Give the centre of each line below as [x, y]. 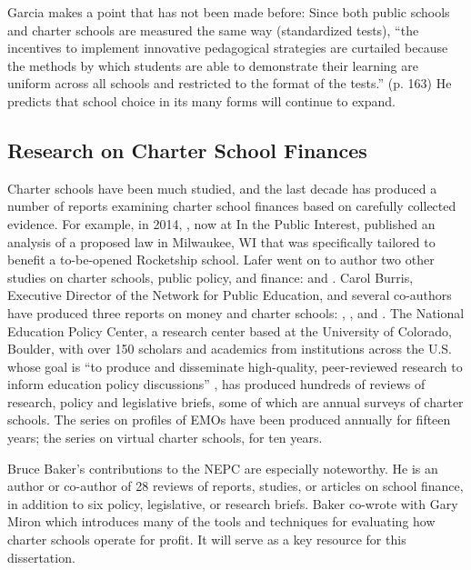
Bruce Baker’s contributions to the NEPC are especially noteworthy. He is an [223, 468]
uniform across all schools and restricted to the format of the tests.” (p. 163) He [230, 83]
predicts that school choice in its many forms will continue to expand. [201, 100]
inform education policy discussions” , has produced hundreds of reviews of [216, 384]
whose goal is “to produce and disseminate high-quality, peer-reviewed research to [235, 366]
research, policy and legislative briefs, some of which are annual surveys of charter [235, 401]
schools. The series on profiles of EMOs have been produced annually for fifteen [229, 420]
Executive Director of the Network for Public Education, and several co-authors [230, 295]
